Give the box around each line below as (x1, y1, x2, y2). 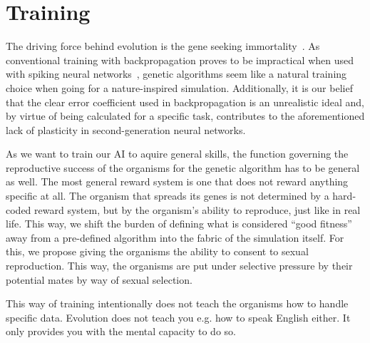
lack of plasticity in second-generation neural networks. (6, 122, 246, 137)
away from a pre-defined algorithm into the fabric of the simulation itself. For (6, 230, 344, 245)
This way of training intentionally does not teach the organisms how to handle (6, 296, 349, 311)
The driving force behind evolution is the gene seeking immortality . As (6, 39, 320, 53)
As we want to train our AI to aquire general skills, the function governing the (6, 146, 349, 161)
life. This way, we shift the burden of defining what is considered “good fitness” (6, 216, 352, 231)
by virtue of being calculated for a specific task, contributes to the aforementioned (6, 108, 365, 123)
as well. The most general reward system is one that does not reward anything (6, 174, 349, 189)
